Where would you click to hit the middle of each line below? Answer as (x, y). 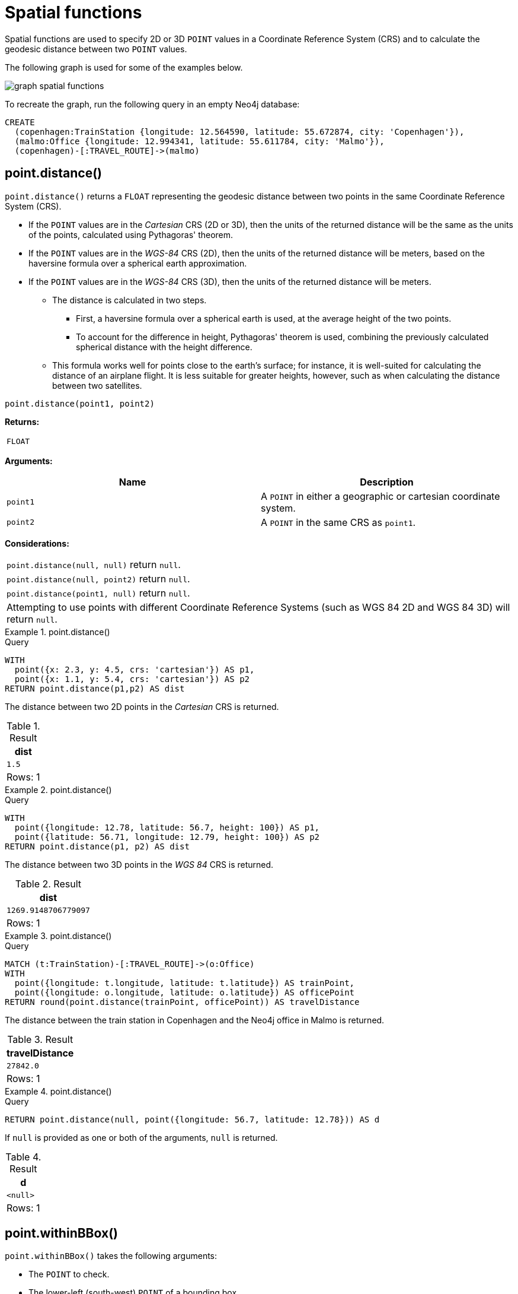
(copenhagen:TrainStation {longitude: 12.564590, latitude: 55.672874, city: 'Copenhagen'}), (239, 131)
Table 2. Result (48, 884)
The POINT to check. (69, 1274)
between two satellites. (97, 385)
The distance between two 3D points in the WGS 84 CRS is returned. (139, 864)
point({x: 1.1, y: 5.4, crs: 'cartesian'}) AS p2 (132, 679)
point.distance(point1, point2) (80, 403)
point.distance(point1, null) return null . (98, 593)
